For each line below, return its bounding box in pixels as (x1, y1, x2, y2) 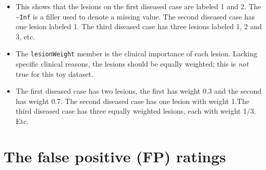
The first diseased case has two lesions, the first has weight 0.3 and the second (15, 86, 262, 96)
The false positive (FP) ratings (4, 145, 226, 166)
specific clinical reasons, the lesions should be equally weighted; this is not (15, 58, 249, 69)
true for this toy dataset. (15, 68, 93, 79)
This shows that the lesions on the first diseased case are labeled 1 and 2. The (15, 1, 261, 11)
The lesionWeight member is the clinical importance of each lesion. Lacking (15, 48, 257, 59)
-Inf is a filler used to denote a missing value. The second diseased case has (15, 11, 255, 22)
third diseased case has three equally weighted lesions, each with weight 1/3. (15, 105, 256, 116)
